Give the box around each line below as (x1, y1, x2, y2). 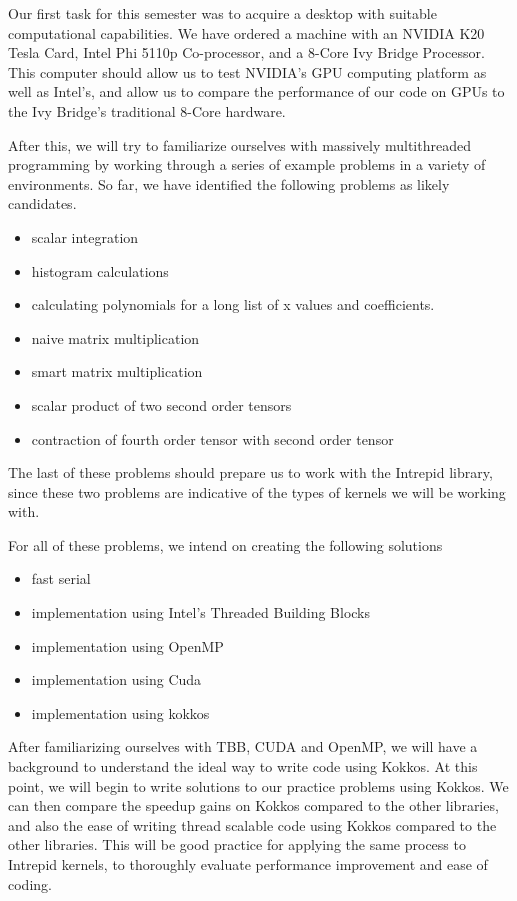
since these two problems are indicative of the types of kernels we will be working (8, 481, 506, 502)
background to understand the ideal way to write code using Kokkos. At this (8, 756, 478, 777)
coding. (8, 873, 52, 894)
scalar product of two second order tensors (31, 394, 292, 415)
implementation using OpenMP (31, 635, 224, 656)
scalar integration (31, 226, 139, 247)
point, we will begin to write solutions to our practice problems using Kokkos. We (8, 775, 509, 796)
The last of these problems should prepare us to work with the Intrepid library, (8, 462, 493, 483)
